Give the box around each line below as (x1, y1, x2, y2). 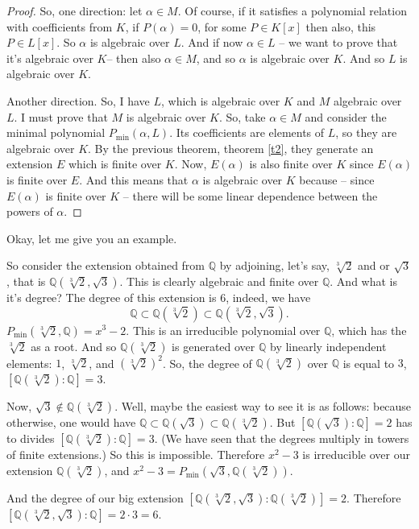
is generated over (172, 337, 255, 354)
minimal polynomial (6, 124, 106, 141)
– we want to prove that (279, 34, 398, 51)
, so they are (335, 124, 397, 141)
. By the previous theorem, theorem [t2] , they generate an (88, 139, 374, 156)
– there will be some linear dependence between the (122, 187, 378, 204)
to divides (6, 430, 55, 446)
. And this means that (79, 171, 189, 188)
